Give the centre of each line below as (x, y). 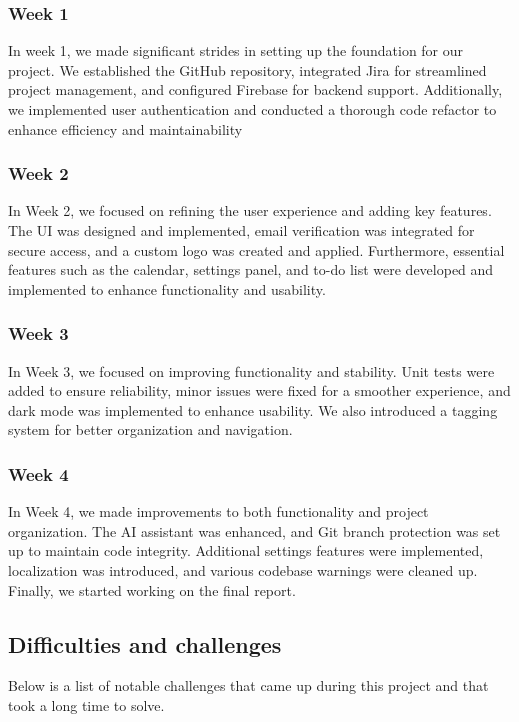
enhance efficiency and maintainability (125, 128)
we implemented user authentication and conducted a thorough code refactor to (252, 109)
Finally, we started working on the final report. (152, 589)
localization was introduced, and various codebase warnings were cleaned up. (243, 569)
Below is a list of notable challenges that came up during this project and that (248, 685)
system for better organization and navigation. (150, 429)
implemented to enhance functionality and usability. (167, 288)
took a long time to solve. (86, 704)
